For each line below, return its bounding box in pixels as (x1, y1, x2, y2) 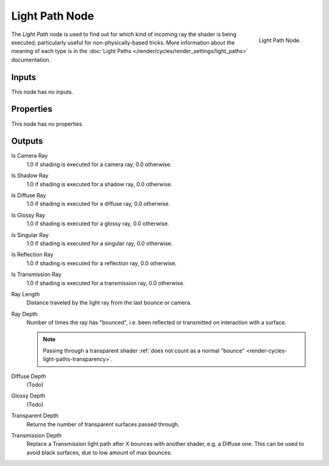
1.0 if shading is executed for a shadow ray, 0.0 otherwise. (26, 180, 173, 187)
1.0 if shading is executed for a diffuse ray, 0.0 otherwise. (26, 200, 171, 208)
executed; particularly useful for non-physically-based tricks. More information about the (11, 38, 235, 46)
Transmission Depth (11, 431, 62, 439)
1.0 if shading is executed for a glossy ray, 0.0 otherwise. (26, 220, 169, 227)
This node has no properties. (11, 120, 84, 128)
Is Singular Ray (11, 231, 49, 238)
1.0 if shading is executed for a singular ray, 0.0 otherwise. (26, 239, 173, 247)
